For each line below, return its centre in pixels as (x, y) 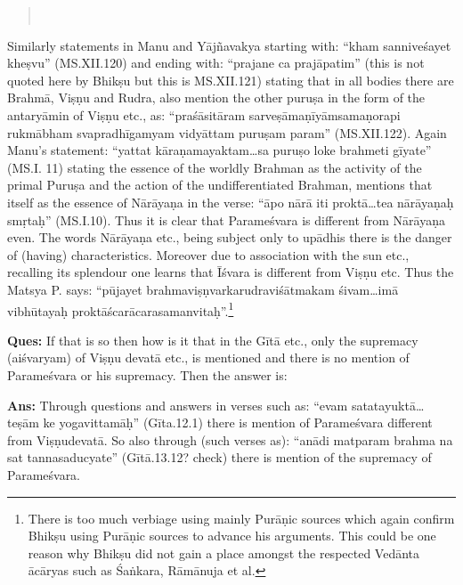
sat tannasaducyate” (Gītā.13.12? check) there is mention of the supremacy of (219, 457)
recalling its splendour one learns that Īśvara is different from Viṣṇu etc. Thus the (231, 272)
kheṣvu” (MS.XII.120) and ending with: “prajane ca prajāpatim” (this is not (216, 63)
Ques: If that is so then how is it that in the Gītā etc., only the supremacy (213, 340)
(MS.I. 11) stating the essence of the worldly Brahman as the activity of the (215, 167)
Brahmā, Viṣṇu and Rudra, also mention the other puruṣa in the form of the (216, 97)
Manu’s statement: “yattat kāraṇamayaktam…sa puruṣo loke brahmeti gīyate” (219, 150)
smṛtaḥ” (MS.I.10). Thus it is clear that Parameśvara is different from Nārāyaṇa (227, 219)
